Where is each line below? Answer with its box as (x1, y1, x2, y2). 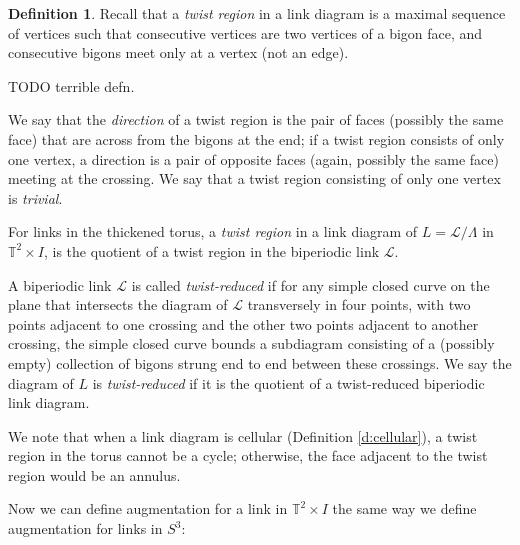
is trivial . (8, 187, 63, 208)
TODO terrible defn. (8, 75, 135, 96)
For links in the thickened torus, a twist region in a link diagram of (8, 221, 418, 242)
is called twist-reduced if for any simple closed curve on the (131, 274, 490, 295)
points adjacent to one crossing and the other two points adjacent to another (8, 313, 479, 334)
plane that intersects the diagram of (8, 294, 228, 315)
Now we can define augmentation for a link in (8, 498, 288, 519)
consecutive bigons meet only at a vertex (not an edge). (8, 42, 349, 63)
